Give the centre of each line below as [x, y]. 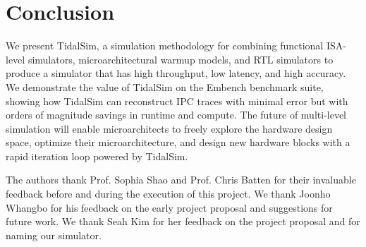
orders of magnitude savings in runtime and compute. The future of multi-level [176, 115]
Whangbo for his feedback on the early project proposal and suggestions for [169, 207]
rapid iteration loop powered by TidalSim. [97, 156]
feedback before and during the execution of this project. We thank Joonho [168, 194]
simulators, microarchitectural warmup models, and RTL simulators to [181, 59]
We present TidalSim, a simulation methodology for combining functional [165, 46]
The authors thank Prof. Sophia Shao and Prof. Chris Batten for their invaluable [181, 180]
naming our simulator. [54, 235]
